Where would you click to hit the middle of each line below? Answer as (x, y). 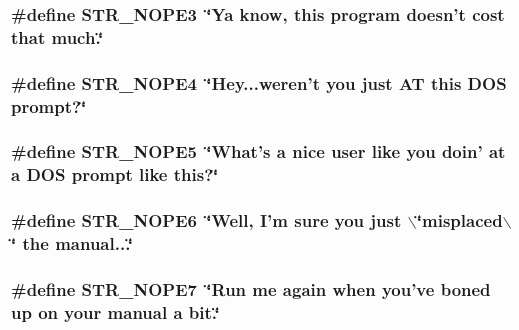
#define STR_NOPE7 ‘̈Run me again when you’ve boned (251, 288)
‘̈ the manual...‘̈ (72, 243)
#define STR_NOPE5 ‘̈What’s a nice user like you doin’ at (258, 151)
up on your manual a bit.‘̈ (115, 311)
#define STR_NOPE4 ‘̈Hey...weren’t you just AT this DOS (259, 82)
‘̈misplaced (459, 220)
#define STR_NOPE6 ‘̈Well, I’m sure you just (206, 220)
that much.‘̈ (57, 36)
